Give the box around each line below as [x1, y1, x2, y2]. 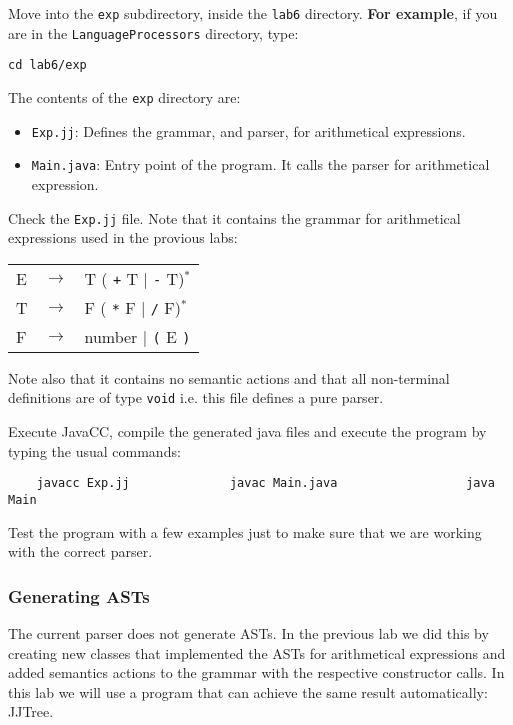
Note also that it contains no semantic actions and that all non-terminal [8, 367, 450, 388]
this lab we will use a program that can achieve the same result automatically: [8, 681, 488, 702]
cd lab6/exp [8, 58, 87, 73]
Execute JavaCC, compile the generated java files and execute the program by [8, 421, 487, 442]
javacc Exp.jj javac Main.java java [36, 476, 495, 491]
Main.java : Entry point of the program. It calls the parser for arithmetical [31, 154, 490, 175]
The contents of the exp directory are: [8, 86, 241, 107]
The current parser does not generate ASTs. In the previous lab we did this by [8, 622, 489, 643]
